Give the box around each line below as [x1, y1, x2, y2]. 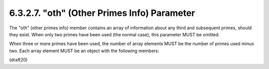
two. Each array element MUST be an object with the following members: [9, 48, 159, 54]
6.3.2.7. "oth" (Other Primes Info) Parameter [9, 7, 195, 18]
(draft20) [9, 57, 28, 63]
